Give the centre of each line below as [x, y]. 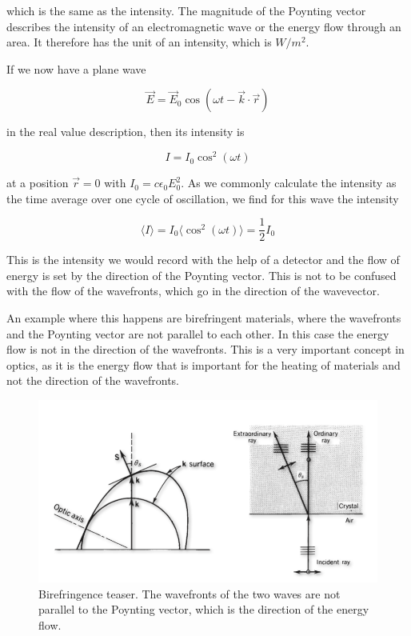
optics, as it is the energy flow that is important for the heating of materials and [204, 364]
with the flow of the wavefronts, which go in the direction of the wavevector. [193, 291]
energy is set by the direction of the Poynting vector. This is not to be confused [202, 275]
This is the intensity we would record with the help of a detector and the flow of [203, 260]
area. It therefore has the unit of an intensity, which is [139, 42]
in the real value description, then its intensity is [126, 132]
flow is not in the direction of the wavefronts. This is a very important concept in [205, 349]
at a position [38, 183]
